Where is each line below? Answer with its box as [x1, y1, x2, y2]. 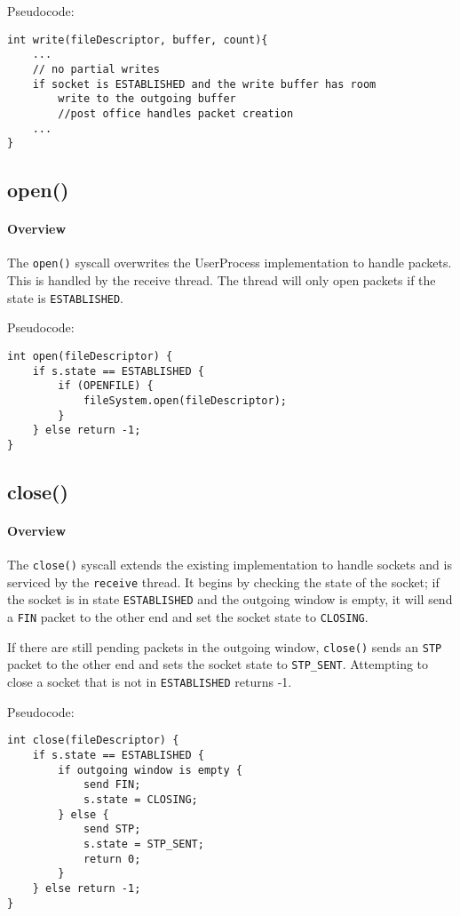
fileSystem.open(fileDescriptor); [83, 394, 287, 407]
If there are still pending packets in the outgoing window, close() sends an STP [7, 637, 442, 656]
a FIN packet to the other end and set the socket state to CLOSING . [7, 608, 369, 626]
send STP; [83, 823, 141, 836]
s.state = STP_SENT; [83, 837, 204, 850]
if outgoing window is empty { [58, 763, 242, 777]
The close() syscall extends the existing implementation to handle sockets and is [7, 555, 452, 574]
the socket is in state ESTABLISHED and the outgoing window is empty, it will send [7, 590, 453, 609]
